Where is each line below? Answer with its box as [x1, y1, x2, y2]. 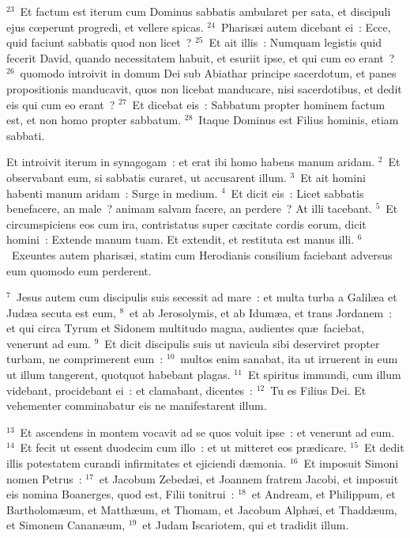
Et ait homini [300, 169, 366, 185]
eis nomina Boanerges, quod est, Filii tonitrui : [6, 486, 235, 502]
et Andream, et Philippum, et [251, 486, 396, 502]
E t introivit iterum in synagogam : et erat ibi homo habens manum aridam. [6, 153, 375, 170]
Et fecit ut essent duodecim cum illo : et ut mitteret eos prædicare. [20, 439, 347, 456]
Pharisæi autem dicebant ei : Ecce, [220, 18, 391, 35]
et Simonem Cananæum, [6, 517, 126, 533]
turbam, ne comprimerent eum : [6, 350, 164, 367]
